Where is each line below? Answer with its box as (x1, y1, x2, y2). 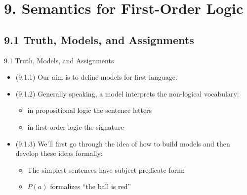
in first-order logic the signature (27, 121, 124, 132)
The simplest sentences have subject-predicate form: (27, 164, 185, 175)
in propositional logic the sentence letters (27, 105, 152, 115)
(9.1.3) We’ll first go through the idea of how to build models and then (15, 138, 230, 148)
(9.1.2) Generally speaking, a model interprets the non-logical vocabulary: (15, 88, 239, 98)
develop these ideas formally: (15, 148, 103, 158)
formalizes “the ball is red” (50, 181, 131, 192)
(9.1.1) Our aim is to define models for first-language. (15, 72, 177, 82)
